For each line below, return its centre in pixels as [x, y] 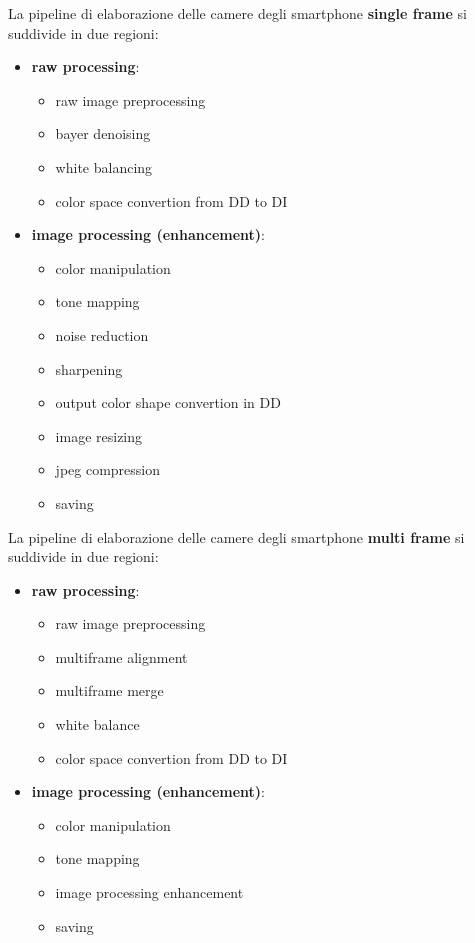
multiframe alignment [121, 656]
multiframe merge [109, 690]
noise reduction [102, 334]
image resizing [99, 435]
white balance [97, 724]
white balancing [104, 166]
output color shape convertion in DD [168, 402]
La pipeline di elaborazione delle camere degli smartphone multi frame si [236, 536]
